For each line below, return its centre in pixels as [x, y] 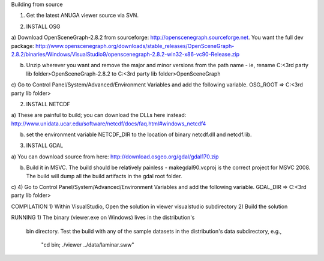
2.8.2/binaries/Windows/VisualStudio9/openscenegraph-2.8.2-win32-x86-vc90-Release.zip [125, 54]
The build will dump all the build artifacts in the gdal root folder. [104, 176]
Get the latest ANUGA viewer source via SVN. [82, 16]
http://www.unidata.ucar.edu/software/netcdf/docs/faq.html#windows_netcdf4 [109, 124]
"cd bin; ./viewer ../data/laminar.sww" [88, 244]
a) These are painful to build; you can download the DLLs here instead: [99, 115]
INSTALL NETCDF [48, 104]
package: [22, 46]
